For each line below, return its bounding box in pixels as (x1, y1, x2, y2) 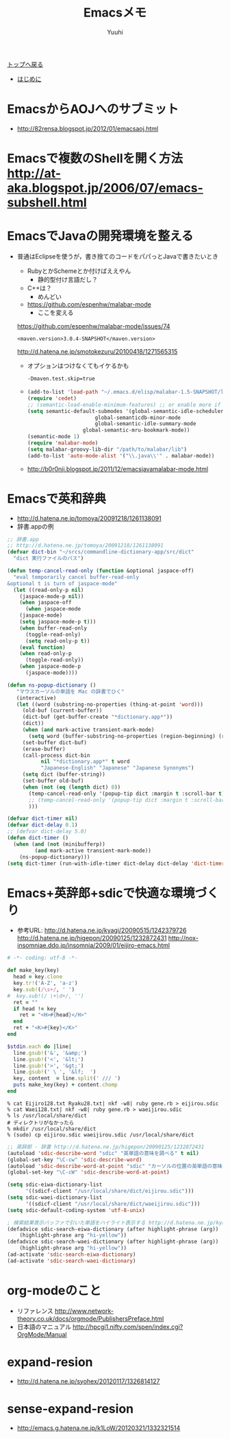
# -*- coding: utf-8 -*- (7, 955, 78, 962)
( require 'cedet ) (27, 394, 77, 402)
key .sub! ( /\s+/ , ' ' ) (13, 986, 75, 993)
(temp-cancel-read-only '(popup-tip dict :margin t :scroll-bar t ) (28, 790, 225, 797)
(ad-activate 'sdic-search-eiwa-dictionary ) (7, 1251, 136, 1258)
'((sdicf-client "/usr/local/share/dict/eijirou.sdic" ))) (25, 1188, 194, 1195)
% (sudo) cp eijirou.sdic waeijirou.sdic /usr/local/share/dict (7, 1131, 194, 1138)
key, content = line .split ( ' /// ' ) (13, 1075, 121, 1082)
